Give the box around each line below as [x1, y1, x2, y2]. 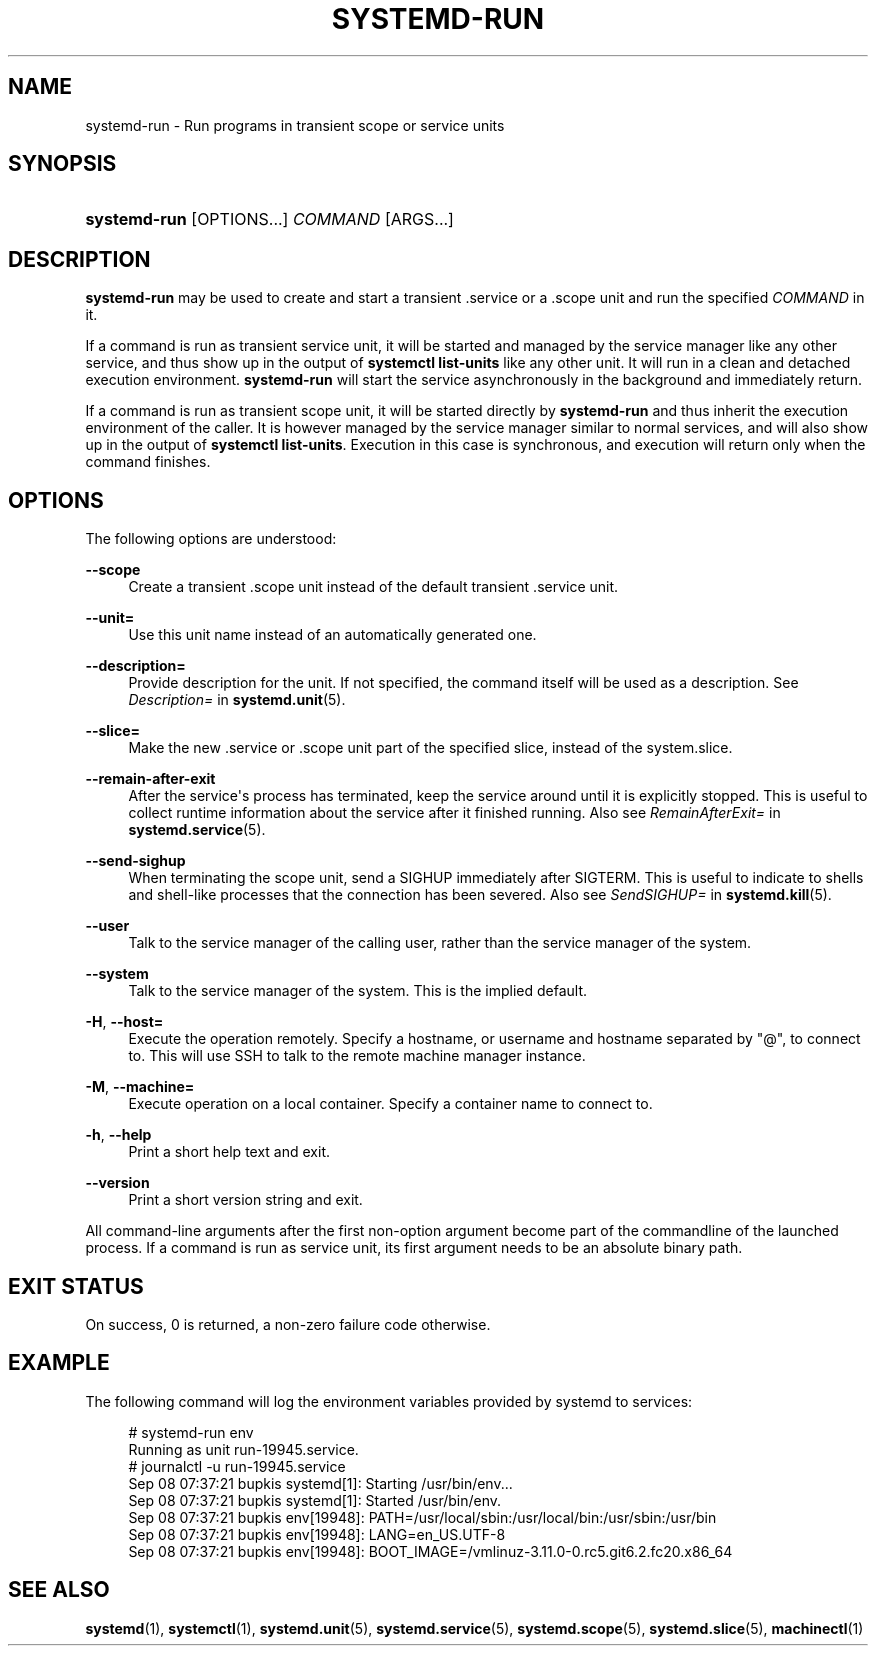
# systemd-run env [128, 1423, 254, 1441]
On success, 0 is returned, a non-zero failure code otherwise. [85, 1315, 491, 1333]
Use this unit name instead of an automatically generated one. [128, 626, 537, 644]
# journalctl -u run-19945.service [128, 1457, 346, 1475]
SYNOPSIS [8, 151, 117, 177]
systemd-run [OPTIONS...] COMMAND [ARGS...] [85, 209, 454, 230]
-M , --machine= [85, 1078, 195, 1096]
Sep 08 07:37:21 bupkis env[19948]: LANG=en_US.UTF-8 [128, 1525, 506, 1543]
